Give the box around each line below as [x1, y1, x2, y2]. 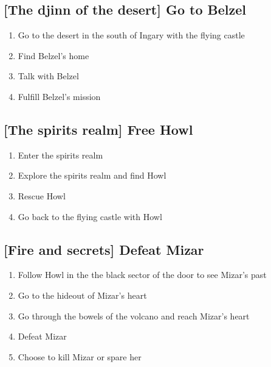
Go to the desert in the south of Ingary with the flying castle [18, 29, 245, 41]
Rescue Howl [18, 189, 66, 202]
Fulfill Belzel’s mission [18, 90, 101, 102]
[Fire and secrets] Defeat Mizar [4, 240, 204, 258]
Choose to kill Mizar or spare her [18, 350, 142, 363]
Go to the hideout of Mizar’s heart [18, 288, 147, 301]
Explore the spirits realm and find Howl [18, 169, 166, 182]
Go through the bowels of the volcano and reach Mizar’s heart [18, 309, 250, 322]
